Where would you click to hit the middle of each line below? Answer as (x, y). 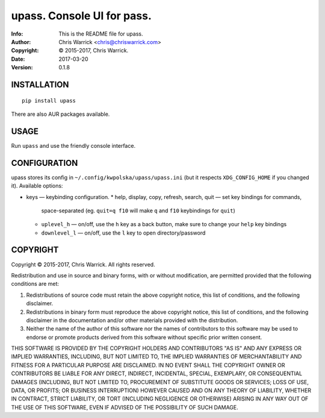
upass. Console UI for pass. (81, 16)
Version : (22, 68)
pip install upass (49, 100)
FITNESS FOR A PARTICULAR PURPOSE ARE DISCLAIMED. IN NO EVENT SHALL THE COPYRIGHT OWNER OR (148, 365)
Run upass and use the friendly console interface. (73, 145)
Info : (17, 34)
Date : (18, 59)
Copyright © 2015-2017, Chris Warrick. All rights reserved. (83, 264)
